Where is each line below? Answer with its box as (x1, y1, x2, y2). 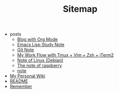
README (9, 78, 29, 84)
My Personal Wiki (9, 73, 46, 79)
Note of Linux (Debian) (17, 58, 63, 63)
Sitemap (62, 3, 98, 15)
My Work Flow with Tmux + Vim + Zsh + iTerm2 (17, 52, 114, 58)
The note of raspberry (17, 63, 62, 68)
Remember (9, 84, 32, 90)
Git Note (17, 47, 34, 53)
